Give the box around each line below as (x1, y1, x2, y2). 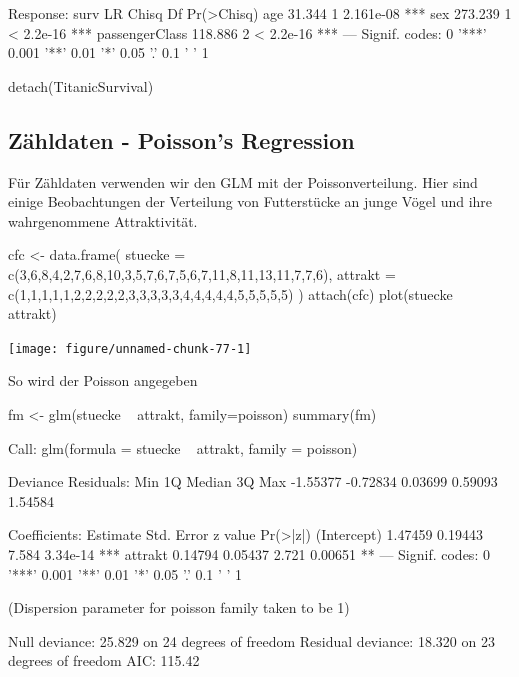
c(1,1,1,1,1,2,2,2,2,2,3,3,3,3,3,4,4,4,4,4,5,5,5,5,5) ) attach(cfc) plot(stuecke (8, 283, 453, 304)
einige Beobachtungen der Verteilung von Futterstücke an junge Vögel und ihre (8, 191, 493, 212)
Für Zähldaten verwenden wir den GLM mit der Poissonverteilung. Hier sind (8, 171, 478, 192)
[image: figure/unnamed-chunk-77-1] (8, 341, 252, 356)
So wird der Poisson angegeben (8, 370, 198, 391)
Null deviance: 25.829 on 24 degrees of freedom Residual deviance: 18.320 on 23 (8, 630, 495, 651)
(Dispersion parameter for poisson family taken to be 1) (8, 597, 350, 618)
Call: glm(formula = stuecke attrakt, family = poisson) (8, 437, 358, 458)
